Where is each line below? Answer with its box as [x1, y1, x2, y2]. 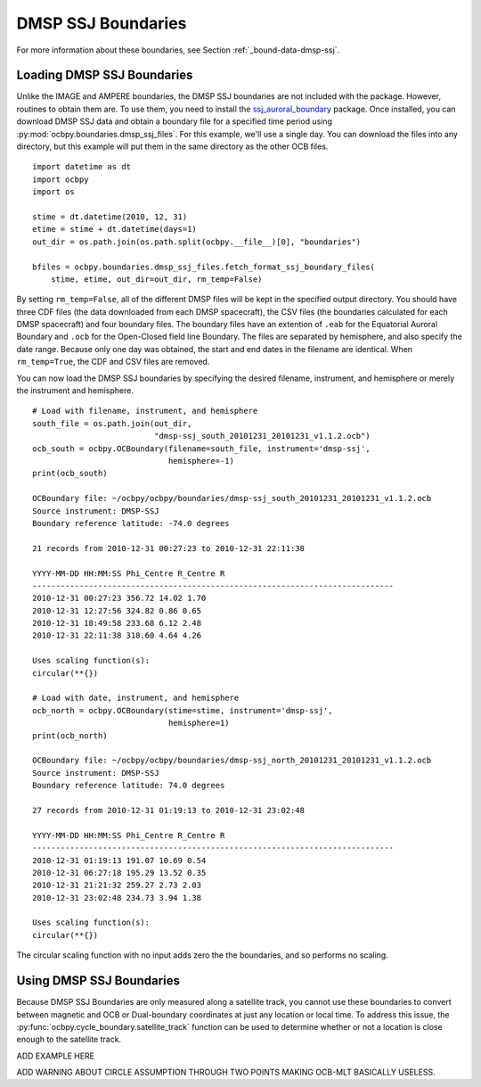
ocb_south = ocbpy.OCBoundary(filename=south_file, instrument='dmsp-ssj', [32, 443, 371, 454]
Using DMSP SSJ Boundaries [16, 973, 180, 989]
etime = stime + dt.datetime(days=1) [32, 224, 198, 235]
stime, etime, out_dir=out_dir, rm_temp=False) [50, 274, 263, 284]
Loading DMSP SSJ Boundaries [16, 68, 193, 83]
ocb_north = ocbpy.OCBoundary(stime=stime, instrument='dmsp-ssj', [32, 705, 333, 715]
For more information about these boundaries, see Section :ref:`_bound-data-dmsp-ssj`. [16, 45, 340, 55]
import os [32, 187, 75, 197]
